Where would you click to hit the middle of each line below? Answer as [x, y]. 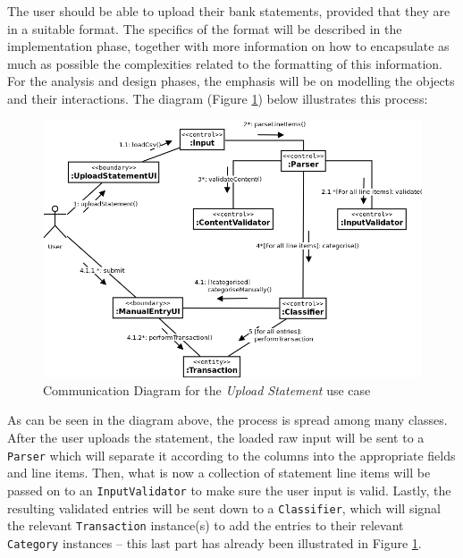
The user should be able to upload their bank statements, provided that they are [229, 11]
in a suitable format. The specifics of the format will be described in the [205, 28]
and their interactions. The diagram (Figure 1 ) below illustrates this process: [218, 98]
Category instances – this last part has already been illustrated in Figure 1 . [215, 542]
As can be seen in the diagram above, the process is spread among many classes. [227, 420]
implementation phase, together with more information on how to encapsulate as [228, 46]
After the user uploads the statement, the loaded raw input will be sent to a [216, 438]
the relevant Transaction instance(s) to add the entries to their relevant [206, 525]
